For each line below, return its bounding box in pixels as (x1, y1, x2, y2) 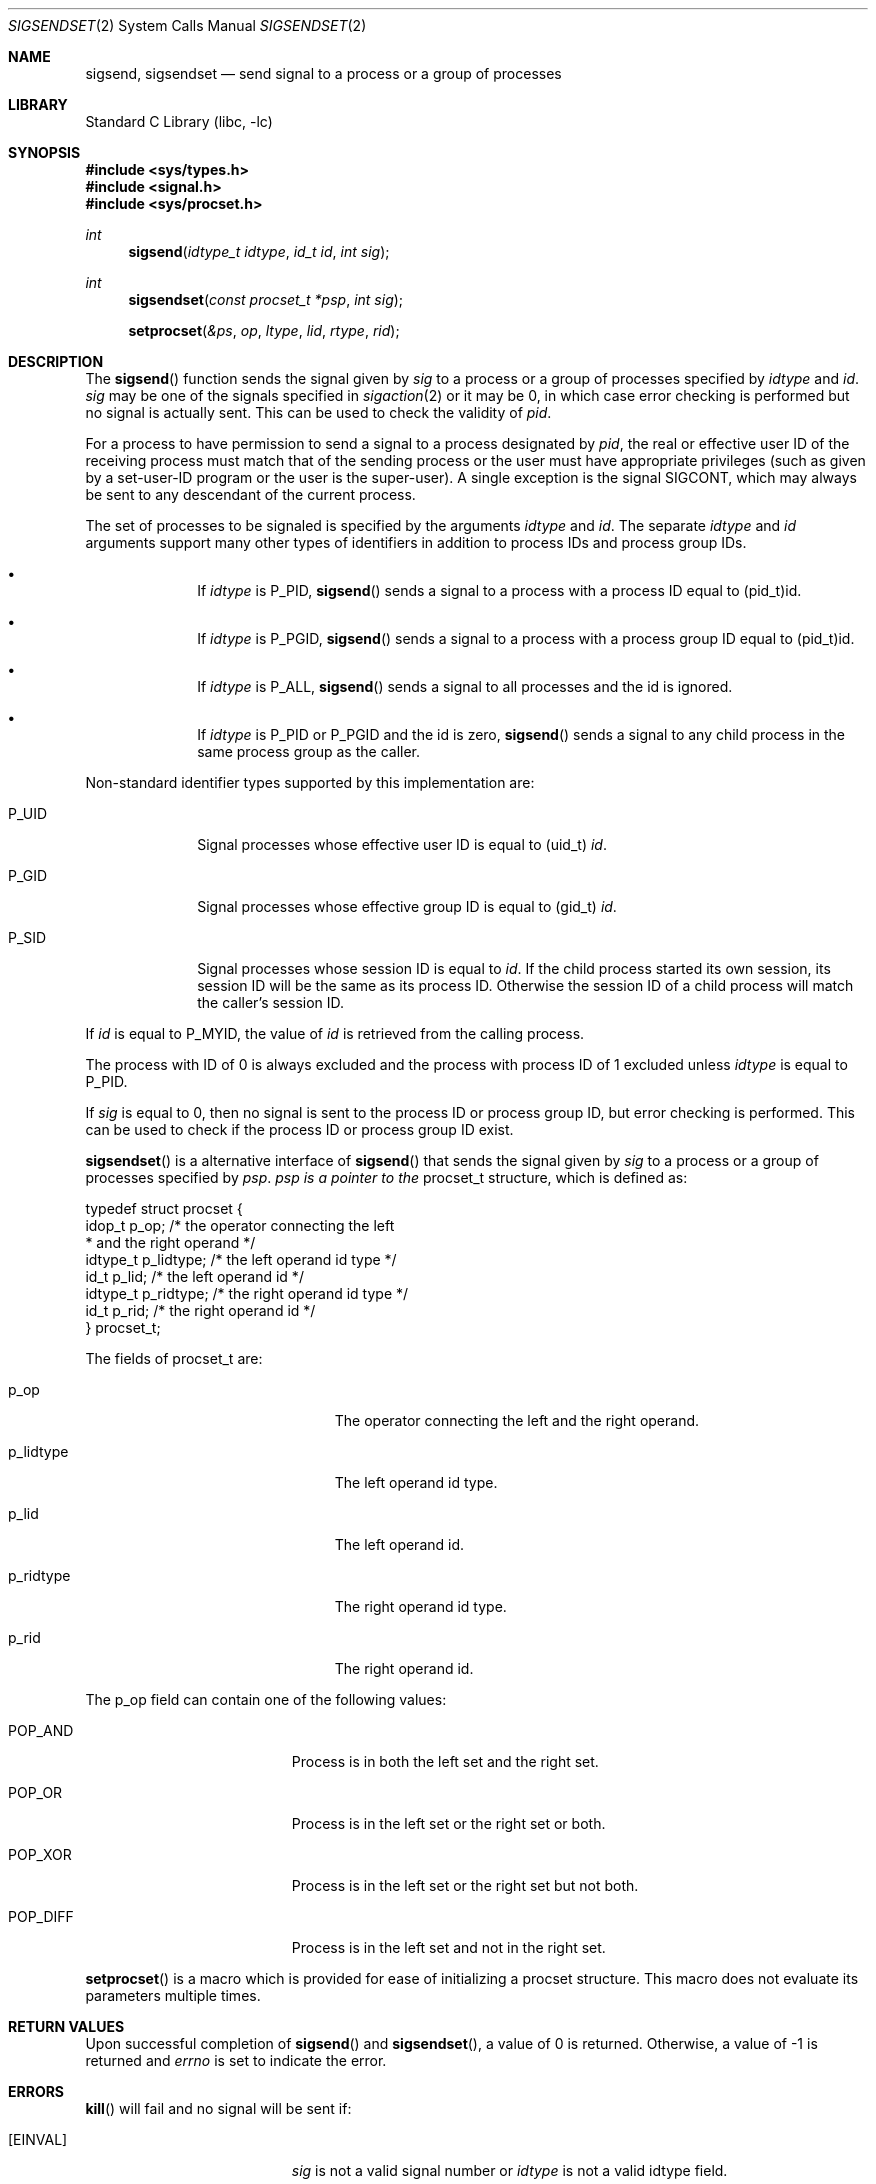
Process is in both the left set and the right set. (291, 1753, 599, 1770)
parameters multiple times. (85, 1987, 261, 2004)
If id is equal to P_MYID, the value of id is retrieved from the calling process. (85, 1025, 585, 1042)
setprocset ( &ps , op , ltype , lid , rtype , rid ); (128, 322, 400, 339)
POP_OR (8, 1784, 63, 1801)
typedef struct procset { (85, 1200, 243, 1217)
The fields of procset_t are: (85, 1350, 263, 1367)
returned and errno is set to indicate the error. (85, 2052, 387, 2069)
